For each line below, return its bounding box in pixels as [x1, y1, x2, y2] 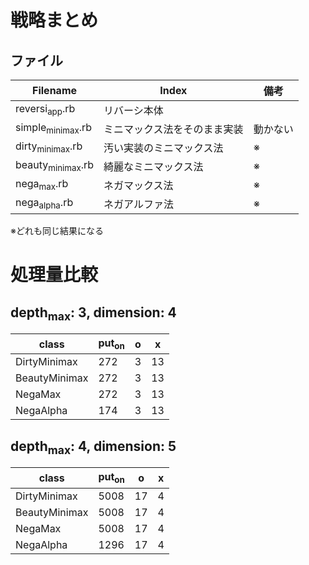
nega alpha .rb [15, 196, 74, 211]
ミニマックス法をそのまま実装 [103, 122, 244, 136]
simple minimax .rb [15, 121, 93, 136]
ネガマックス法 [103, 179, 174, 192]
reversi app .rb [15, 102, 76, 118]
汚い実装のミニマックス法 [103, 141, 224, 155]
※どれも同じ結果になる [10, 225, 104, 236]
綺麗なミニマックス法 [103, 160, 204, 173]
